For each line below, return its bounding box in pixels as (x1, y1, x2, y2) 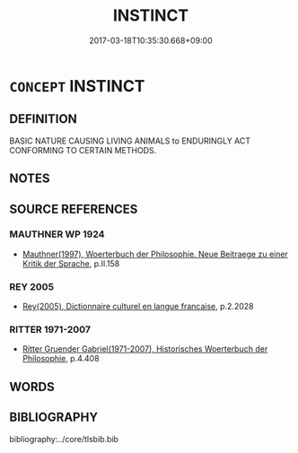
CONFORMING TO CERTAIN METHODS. (9, 144, 157, 155)
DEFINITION (9, 111, 78, 126)
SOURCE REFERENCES (9, 201, 138, 216)
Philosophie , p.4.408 (22, 353, 101, 364)
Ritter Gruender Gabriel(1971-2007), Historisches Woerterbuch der (22, 344, 268, 354)
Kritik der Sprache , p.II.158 (22, 257, 120, 269)
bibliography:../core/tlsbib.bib (9, 433, 119, 444)
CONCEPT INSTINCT (9, 75, 145, 96)
